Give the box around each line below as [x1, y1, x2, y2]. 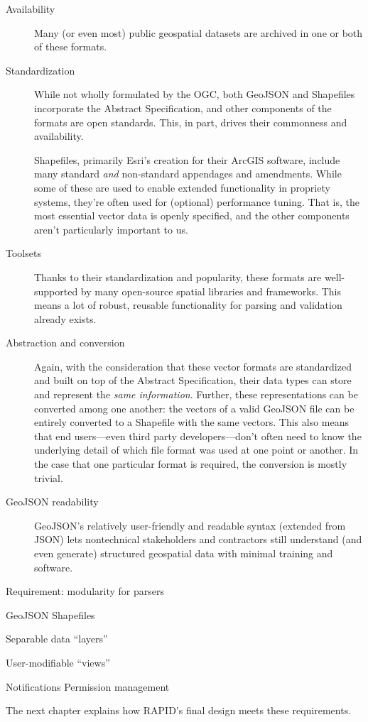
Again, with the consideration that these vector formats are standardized [34, 359, 352, 373]
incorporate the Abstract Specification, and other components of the [34, 100, 332, 115]
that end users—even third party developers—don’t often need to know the [34, 428, 362, 443]
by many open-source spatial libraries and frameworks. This [80, 283, 341, 298]
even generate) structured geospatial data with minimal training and [34, 546, 333, 560]
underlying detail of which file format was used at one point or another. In [34, 442, 359, 457]
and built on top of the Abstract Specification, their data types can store [34, 373, 352, 388]
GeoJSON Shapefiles [6, 607, 95, 622]
